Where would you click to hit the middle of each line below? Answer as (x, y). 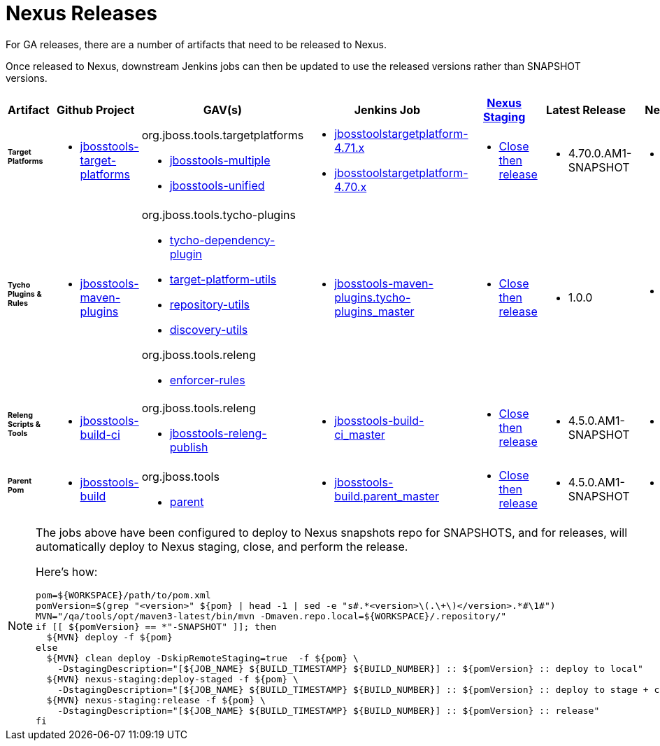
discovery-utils (209, 329)
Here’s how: (67, 571)
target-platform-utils (223, 279)
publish (189, 447)
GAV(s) (222, 110)
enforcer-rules (207, 380)
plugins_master (374, 311)
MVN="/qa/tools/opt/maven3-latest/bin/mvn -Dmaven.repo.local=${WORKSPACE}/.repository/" (271, 616)
